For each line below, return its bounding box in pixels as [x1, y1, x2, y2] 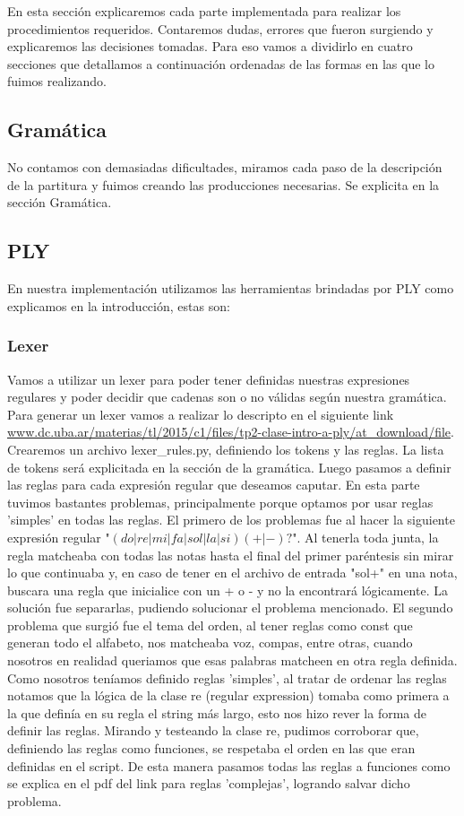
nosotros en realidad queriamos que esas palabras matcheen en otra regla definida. [7, 651, 458, 670]
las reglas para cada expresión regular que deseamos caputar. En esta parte [7, 475, 420, 494]
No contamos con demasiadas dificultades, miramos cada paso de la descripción [7, 158, 443, 177]
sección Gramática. [7, 193, 112, 212]
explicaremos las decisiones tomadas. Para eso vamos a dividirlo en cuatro [7, 37, 413, 56]
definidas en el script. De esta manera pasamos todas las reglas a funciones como [7, 756, 451, 775]
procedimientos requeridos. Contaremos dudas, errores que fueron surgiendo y [7, 19, 434, 38]
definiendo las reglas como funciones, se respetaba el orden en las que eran [7, 739, 416, 758]
